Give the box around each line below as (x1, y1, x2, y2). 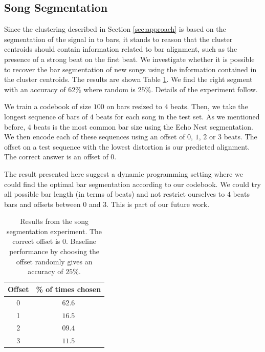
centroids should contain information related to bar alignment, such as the (4, 44, 237, 54)
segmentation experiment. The (7, 225, 102, 236)
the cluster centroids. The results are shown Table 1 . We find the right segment (4, 74, 253, 85)
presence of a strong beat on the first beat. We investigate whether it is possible (4, 53, 255, 64)
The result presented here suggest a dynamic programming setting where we (4, 168, 243, 179)
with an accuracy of (4, 84, 66, 94)
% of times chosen (36, 283, 101, 294)
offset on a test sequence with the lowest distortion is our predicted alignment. (4, 141, 250, 152)
